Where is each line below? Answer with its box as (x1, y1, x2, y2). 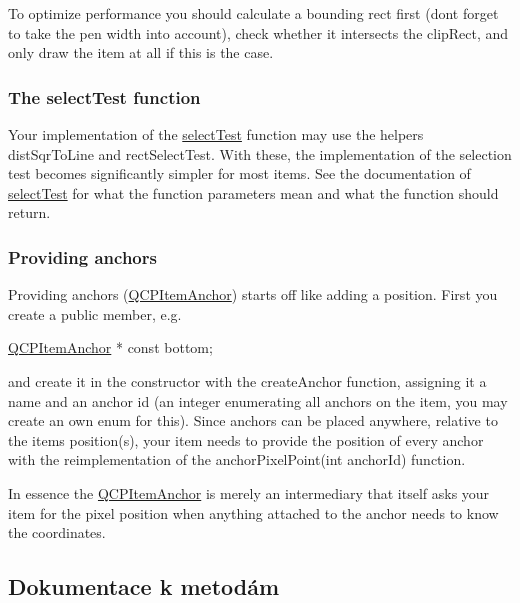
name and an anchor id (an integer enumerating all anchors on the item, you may (8, 390, 508, 411)
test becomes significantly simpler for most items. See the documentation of (8, 163, 471, 184)
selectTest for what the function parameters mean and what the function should (8, 182, 499, 203)
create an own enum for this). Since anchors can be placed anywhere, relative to (8, 410, 498, 431)
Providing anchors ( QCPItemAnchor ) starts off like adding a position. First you (8, 284, 498, 305)
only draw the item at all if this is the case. (8, 42, 274, 63)
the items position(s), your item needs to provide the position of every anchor (8, 429, 484, 450)
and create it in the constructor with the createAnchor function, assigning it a (8, 370, 487, 391)
